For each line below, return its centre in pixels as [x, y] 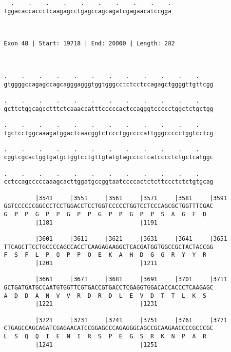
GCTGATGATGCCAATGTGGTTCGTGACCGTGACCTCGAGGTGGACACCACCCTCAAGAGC [109, 287]
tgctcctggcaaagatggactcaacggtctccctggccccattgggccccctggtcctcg [109, 133]
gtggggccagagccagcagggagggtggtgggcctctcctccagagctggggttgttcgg [109, 84]
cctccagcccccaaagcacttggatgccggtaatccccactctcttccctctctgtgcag [109, 182]
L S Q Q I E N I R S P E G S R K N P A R [105, 336]
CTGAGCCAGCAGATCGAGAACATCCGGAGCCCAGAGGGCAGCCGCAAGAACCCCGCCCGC [109, 328]
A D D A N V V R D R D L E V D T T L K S [105, 296]
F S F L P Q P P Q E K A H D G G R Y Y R [105, 255]
